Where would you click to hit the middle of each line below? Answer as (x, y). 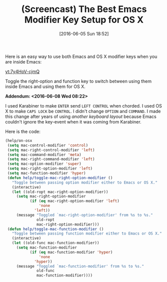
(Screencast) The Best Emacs (84, 9)
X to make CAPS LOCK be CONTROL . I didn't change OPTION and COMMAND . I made (83, 111)
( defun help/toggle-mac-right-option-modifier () (60, 178)
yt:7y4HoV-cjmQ (22, 71)
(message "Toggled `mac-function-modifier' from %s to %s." (80, 266)
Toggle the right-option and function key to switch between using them (78, 81)
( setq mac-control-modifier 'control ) (48, 145)
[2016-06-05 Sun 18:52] (84, 33)
